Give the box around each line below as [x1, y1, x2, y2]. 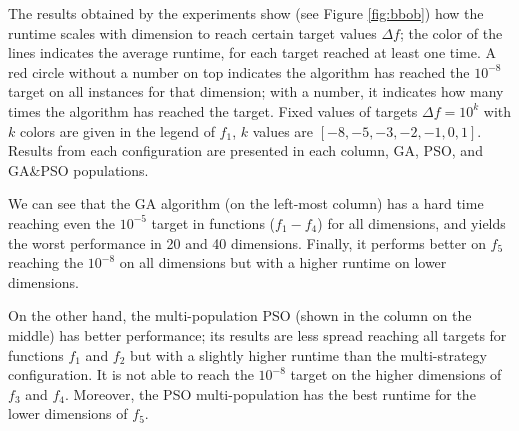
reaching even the [8, 212, 115, 233]
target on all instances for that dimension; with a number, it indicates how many [8, 81, 504, 102]
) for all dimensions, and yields [317, 212, 506, 233]
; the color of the [399, 22, 503, 43]
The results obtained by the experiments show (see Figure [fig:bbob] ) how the [8, 3, 484, 23]
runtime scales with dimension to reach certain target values [8, 22, 377, 43]
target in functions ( [151, 212, 276, 233]
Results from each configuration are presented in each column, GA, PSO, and [8, 140, 483, 161]
